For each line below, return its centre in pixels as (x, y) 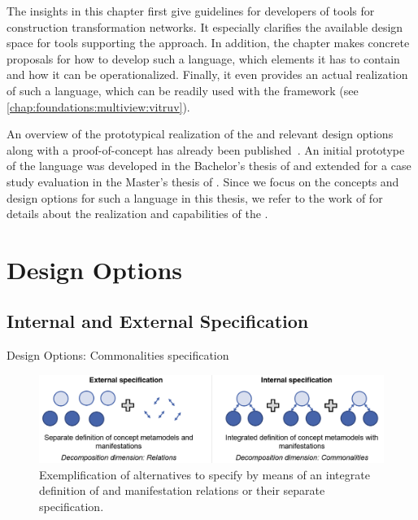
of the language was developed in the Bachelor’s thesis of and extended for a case (209, 166)
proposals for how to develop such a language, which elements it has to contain (203, 58)
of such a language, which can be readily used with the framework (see (183, 90)
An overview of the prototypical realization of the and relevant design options (200, 134)
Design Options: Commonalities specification (118, 355)
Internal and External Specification (158, 321)
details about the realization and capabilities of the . (137, 214)
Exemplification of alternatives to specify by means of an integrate (205, 474)
